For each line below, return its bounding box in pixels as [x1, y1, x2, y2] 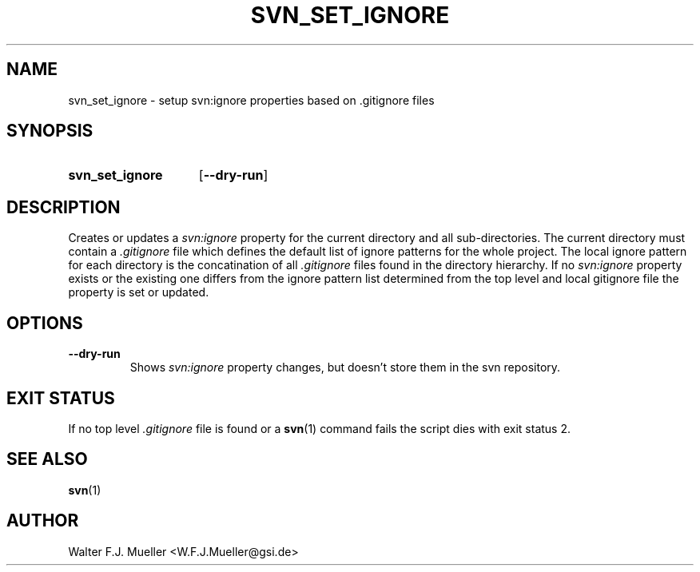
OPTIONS [6, 312, 83, 333]
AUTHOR [6, 510, 79, 531]
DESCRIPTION [6, 197, 121, 217]
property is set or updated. [68, 285, 209, 300]
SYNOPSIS [6, 121, 93, 141]
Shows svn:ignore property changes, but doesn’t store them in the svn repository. [129, 360, 561, 375]
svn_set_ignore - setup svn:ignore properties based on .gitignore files [68, 93, 435, 107]
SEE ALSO [6, 449, 88, 470]
